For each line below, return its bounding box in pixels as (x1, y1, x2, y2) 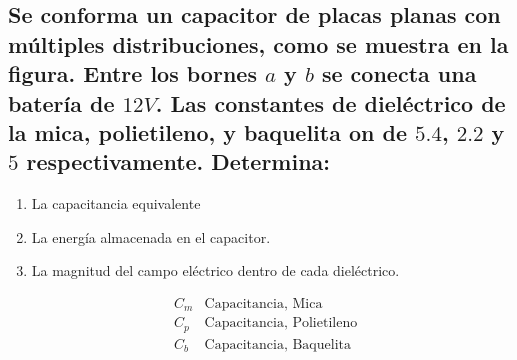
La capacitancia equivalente (31, 193, 201, 214)
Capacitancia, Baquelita (204, 337, 351, 352)
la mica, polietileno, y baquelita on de (8, 116, 407, 147)
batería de (8, 87, 115, 118)
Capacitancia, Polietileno (204, 316, 358, 331)
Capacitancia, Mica (204, 296, 323, 311)
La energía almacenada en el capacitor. (31, 226, 271, 247)
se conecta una (321, 58, 477, 89)
